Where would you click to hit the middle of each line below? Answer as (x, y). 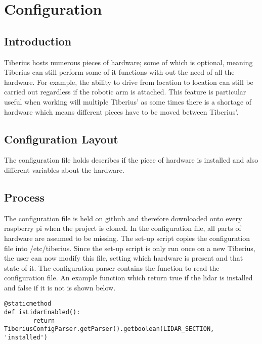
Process (25, 197)
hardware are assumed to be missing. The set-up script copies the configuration (127, 238)
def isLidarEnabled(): (42, 312)
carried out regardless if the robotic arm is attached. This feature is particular (125, 92)
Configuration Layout (61, 139)
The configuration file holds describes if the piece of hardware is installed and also (131, 160)
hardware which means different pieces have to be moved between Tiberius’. (121, 111)
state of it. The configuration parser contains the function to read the (112, 267)
